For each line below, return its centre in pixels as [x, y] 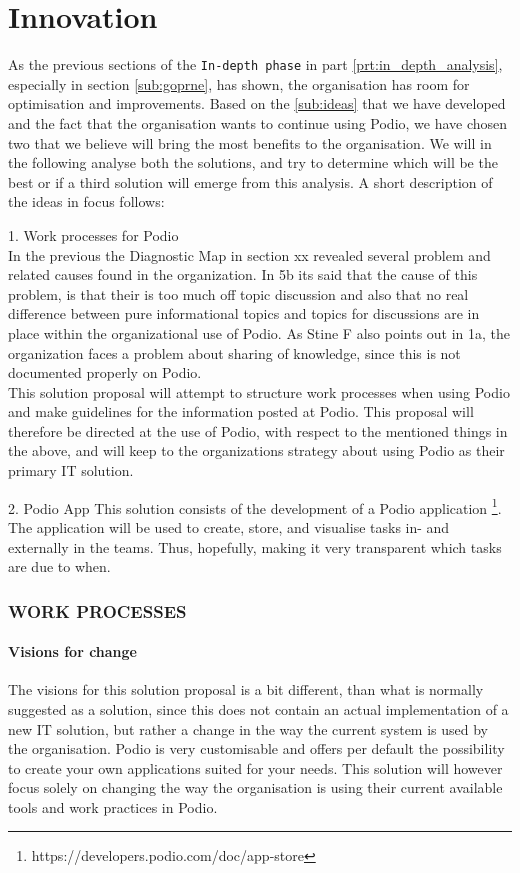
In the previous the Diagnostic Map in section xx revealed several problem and [249, 254]
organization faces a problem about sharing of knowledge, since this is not [234, 352]
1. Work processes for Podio [93, 234]
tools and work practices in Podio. [113, 806]
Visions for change [72, 651]
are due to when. [59, 566]
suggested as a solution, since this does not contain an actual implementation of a [258, 708]
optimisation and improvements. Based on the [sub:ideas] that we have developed [257, 103]
